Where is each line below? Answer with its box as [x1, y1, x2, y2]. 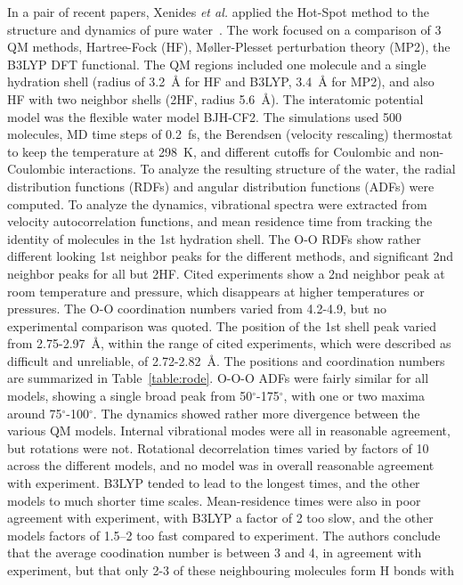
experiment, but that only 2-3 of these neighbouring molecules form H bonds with [7, 561, 455, 579]
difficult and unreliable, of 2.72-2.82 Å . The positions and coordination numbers [7, 351, 445, 370]
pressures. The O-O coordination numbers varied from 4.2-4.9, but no [7, 299, 387, 318]
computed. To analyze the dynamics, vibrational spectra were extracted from [7, 194, 427, 213]
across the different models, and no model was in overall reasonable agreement [7, 456, 435, 475]
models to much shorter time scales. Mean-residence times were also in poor [7, 491, 421, 509]
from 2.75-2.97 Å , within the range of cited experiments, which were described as [7, 334, 451, 353]
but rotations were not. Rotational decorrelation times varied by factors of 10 [7, 438, 429, 457]
